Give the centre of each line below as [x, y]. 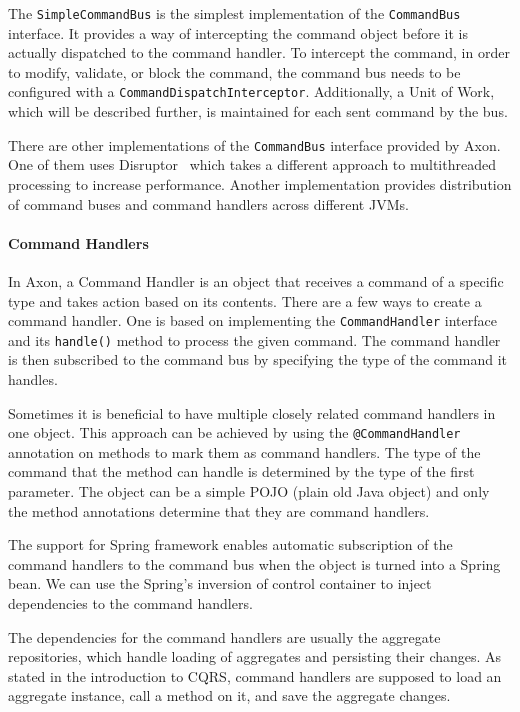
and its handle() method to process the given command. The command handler [254, 339]
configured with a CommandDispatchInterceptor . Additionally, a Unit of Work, [251, 91]
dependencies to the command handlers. [130, 603]
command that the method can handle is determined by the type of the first [241, 471]
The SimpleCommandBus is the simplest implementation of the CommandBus [234, 13]
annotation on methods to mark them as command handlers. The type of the [244, 451]
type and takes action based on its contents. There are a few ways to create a [245, 300]
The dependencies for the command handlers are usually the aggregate [224, 636]
